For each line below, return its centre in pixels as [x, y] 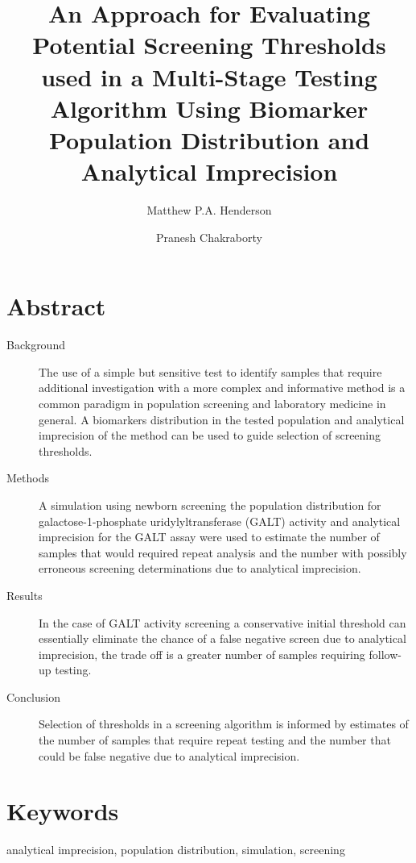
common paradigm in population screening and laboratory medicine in [212, 403]
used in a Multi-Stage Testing [209, 76]
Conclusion [33, 696]
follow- [385, 654]
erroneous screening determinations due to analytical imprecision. [200, 568]
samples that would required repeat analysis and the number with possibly [223, 552]
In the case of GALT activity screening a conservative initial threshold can [222, 622]
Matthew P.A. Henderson [209, 210]
